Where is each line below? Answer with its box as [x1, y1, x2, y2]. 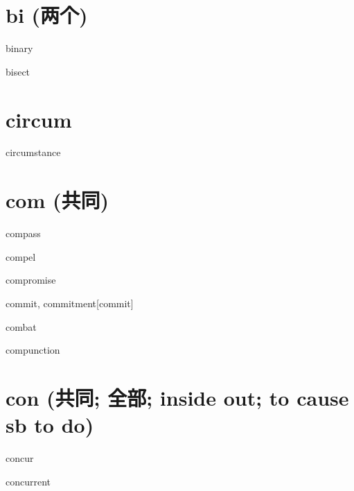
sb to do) [6, 411, 94, 439]
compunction [6, 343, 60, 357]
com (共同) [6, 186, 109, 214]
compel [6, 249, 36, 264]
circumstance [6, 145, 61, 160]
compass [6, 226, 41, 241]
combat [6, 319, 37, 334]
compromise [6, 273, 56, 287]
